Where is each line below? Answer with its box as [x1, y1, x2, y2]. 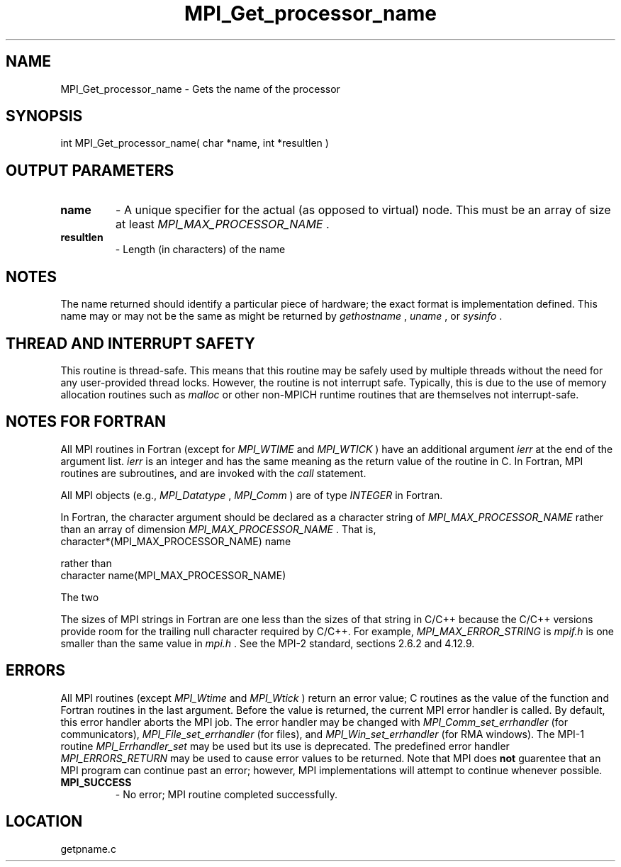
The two [60, 591, 99, 603]
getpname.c [60, 842, 116, 855]
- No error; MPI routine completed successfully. [115, 788, 338, 800]
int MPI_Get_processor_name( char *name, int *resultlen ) [60, 137, 329, 150]
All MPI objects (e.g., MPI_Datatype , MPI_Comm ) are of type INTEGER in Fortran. [60, 488, 443, 501]
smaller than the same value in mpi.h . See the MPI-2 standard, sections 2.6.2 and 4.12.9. [60, 637, 475, 649]
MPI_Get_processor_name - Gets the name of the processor [60, 82, 340, 95]
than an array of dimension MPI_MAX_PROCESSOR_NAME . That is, [60, 522, 376, 535]
